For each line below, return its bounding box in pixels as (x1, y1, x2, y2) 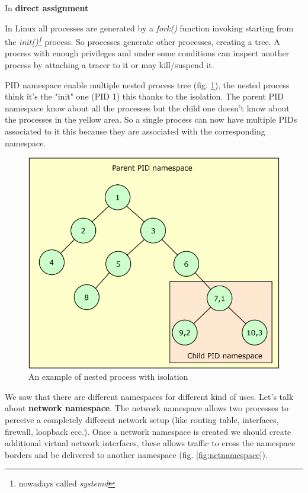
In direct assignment (5, 2, 89, 14)
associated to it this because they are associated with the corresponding (5, 125, 265, 137)
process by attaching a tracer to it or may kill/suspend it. (5, 59, 214, 71)
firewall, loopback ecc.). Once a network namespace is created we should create (5, 425, 291, 437)
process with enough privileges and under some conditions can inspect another (5, 47, 290, 59)
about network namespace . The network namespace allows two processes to (5, 402, 288, 414)
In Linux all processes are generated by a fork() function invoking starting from (5, 21, 294, 34)
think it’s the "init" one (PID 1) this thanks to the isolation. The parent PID (5, 90, 284, 103)
